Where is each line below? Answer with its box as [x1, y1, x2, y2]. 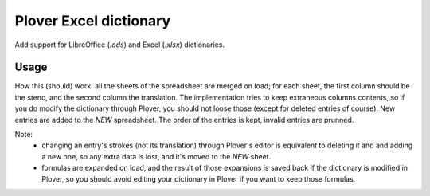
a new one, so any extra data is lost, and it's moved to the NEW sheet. [41, 151, 272, 161]
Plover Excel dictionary [14, 12, 171, 29]
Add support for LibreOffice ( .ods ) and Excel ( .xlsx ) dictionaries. [14, 40, 225, 49]
